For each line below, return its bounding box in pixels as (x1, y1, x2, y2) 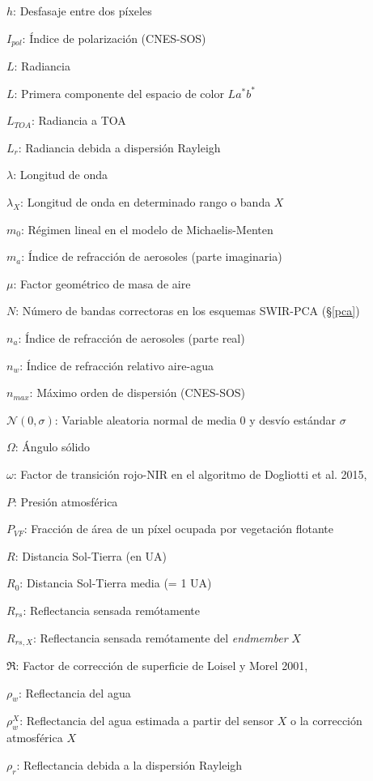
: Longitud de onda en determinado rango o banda (20, 194, 271, 211)
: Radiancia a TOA (31, 112, 126, 129)
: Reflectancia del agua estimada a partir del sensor (19, 712, 274, 729)
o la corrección (290, 712, 362, 729)
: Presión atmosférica (14, 493, 118, 510)
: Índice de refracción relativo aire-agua (19, 356, 214, 373)
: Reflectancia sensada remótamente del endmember (32, 629, 288, 646)
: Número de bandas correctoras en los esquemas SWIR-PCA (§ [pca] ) (15, 302, 360, 319)
